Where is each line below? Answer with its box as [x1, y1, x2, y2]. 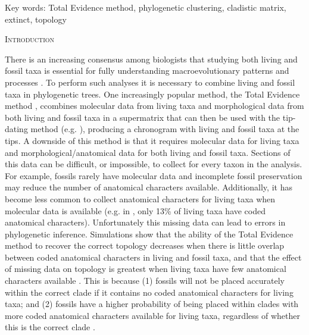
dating [5, 123, 28, 135]
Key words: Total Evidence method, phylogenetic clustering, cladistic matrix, [5, 1, 286, 13]
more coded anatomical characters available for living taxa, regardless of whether [5, 309, 300, 321]
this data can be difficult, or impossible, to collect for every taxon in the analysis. [5, 158, 302, 170]
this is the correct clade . [5, 321, 95, 333]
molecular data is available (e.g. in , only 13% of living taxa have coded [5, 204, 266, 217]
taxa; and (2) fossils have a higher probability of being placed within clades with [5, 298, 299, 310]
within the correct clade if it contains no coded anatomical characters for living [5, 286, 294, 298]
